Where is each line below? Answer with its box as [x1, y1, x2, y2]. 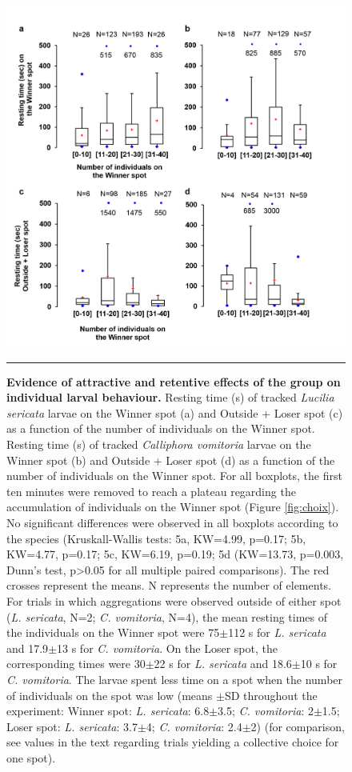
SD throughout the [224, 686, 318, 703]
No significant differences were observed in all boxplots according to [6, 514, 338, 531]
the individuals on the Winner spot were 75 [6, 624, 220, 641]
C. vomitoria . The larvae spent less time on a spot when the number [6, 670, 343, 687]
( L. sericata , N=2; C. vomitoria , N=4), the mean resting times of [6, 608, 328, 625]
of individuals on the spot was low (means [6, 686, 213, 703]
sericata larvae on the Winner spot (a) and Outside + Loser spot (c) [6, 404, 343, 421]
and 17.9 [6, 639, 49, 656]
